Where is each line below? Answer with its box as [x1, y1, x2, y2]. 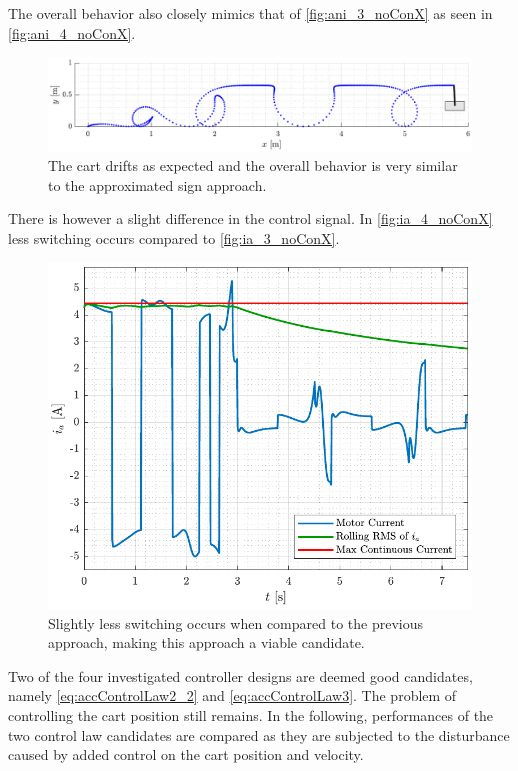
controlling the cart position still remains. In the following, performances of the [8, 705, 494, 726]
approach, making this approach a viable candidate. [48, 632, 365, 653]
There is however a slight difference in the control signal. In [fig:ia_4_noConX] [8, 208, 493, 229]
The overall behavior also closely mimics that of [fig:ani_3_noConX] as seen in [8, 3, 493, 23]
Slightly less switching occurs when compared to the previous [48, 612, 423, 633]
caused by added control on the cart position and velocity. [8, 744, 364, 765]
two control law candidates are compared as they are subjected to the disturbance [8, 724, 510, 745]
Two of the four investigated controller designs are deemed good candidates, [8, 665, 473, 686]
